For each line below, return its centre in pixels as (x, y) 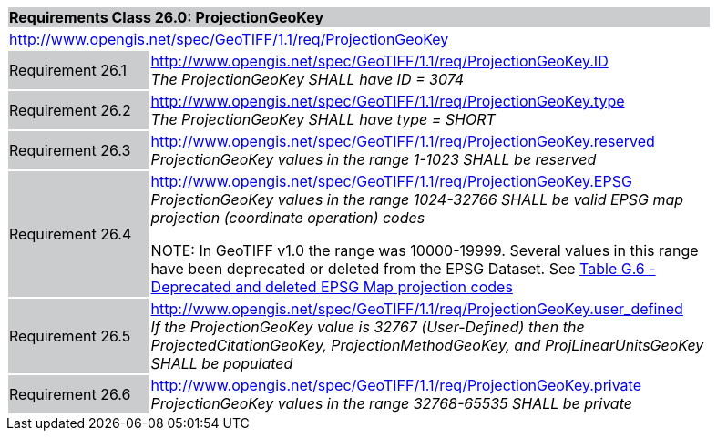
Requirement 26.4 (71, 234)
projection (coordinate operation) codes (288, 218)
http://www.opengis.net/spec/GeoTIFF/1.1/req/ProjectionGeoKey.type (388, 101)
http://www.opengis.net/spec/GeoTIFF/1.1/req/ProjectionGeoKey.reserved (403, 141)
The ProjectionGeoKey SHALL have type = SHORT (323, 119)
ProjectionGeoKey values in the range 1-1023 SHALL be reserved (374, 159)
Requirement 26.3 (70, 150)
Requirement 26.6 (70, 394)
